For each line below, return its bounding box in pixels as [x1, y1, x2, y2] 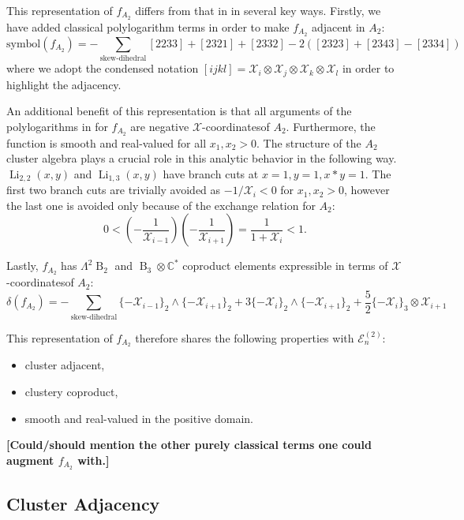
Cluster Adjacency [6, 492, 160, 516]
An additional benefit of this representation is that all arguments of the [6, 103, 352, 119]
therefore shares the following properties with [135, 329, 354, 346]
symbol [6, 38, 41, 50]
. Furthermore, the [286, 118, 376, 134]
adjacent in [311, 18, 365, 35]
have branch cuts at [163, 165, 259, 181]
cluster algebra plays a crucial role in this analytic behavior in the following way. [6, 150, 397, 166]
